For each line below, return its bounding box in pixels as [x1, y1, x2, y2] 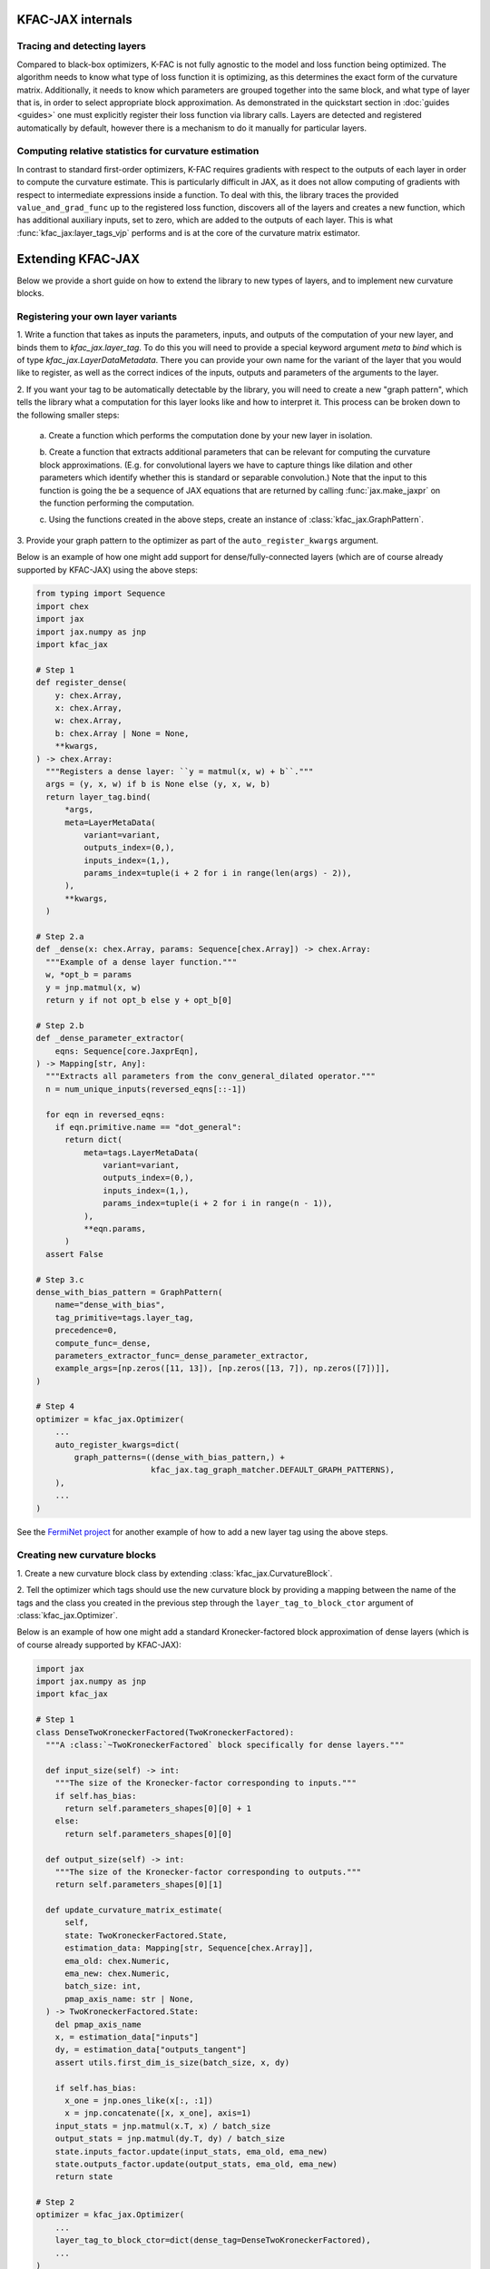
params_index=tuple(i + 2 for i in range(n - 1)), [103, 1198, 333, 1209]
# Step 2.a [35, 931, 84, 942]
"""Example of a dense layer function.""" [45, 957, 238, 967]
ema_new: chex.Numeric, [64, 1969, 171, 1979]
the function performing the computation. [39, 497, 195, 508]
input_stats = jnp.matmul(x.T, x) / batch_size [54, 2120, 271, 2131]
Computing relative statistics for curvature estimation [16, 145, 260, 158]
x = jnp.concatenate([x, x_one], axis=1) [64, 2108, 251, 2118]
